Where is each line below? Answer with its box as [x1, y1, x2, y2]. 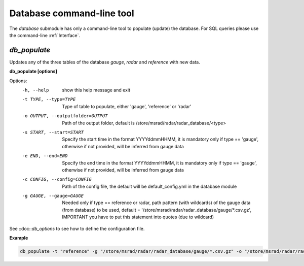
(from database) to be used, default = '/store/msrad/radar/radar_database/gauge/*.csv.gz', [62, 207, 252, 213]
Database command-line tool [9, 8, 134, 19]
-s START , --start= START [22, 129, 84, 135]
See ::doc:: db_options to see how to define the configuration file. [9, 225, 145, 231]
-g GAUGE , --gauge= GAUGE [22, 193, 84, 199]
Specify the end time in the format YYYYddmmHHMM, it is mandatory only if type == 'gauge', [62, 160, 257, 166]
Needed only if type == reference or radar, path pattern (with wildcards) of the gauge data [62, 199, 251, 206]
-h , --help [22, 87, 49, 93]
